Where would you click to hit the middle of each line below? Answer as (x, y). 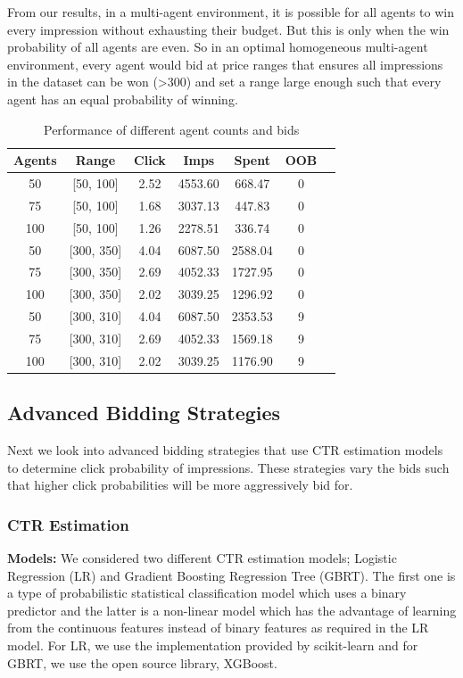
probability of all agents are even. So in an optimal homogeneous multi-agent (218, 47)
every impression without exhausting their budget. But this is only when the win (228, 29)
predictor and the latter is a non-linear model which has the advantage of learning (232, 610)
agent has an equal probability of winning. (123, 99)
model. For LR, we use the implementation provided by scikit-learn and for (213, 645)
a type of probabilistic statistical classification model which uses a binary (207, 593)
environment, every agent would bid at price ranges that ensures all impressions (225, 64)
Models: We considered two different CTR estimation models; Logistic (202, 558)
